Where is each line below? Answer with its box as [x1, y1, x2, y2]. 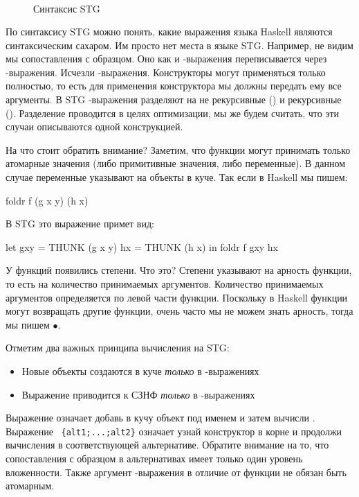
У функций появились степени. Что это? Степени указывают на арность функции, [6, 263, 352, 277]
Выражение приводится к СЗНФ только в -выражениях [21, 387, 255, 401]
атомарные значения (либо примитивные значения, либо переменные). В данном [6, 156, 346, 171]
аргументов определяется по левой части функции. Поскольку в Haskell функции [6, 290, 348, 304]
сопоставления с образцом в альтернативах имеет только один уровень [6, 451, 303, 466]
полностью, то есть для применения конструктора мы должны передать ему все [6, 78, 342, 93]
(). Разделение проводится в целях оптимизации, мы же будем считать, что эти [6, 105, 340, 120]
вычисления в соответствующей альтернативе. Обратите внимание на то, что [6, 437, 329, 452]
